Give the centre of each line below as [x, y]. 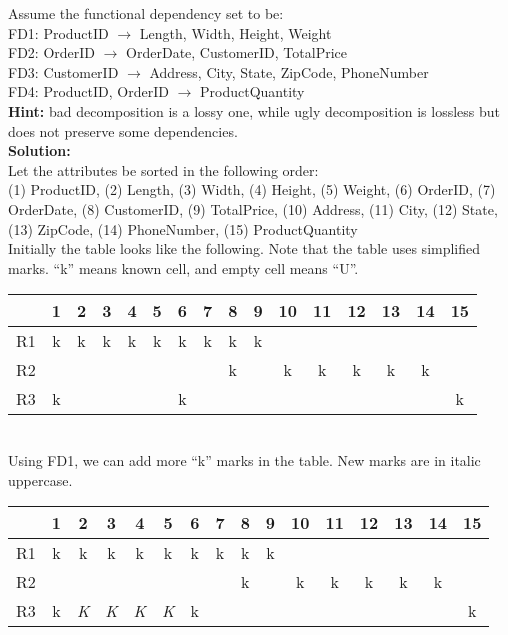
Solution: [39, 150]
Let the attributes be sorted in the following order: [163, 169]
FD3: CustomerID [63, 71]
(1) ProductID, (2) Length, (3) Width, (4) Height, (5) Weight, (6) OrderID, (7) [252, 189]
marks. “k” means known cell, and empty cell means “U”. [183, 267]
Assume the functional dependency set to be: [146, 13]
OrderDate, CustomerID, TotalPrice [237, 52]
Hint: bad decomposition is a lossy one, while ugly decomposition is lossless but [254, 110]
